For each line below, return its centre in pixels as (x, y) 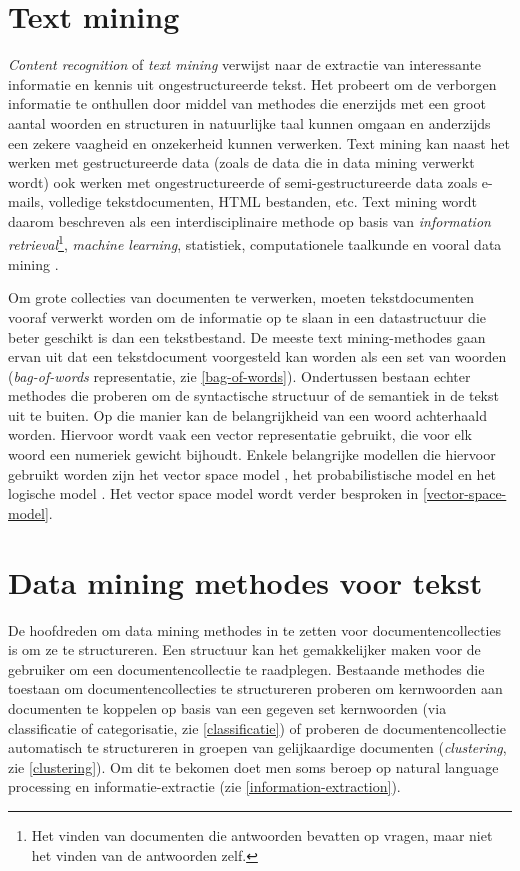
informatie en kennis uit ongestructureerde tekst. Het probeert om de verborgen (252, 83)
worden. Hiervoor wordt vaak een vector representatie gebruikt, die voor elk (240, 434)
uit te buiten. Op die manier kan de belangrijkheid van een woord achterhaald (247, 414)
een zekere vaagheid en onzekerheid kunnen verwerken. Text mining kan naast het (259, 142)
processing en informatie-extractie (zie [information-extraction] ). (204, 786)
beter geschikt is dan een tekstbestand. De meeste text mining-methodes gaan (247, 336)
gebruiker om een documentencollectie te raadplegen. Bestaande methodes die (246, 668)
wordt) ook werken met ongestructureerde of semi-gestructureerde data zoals (243, 181)
